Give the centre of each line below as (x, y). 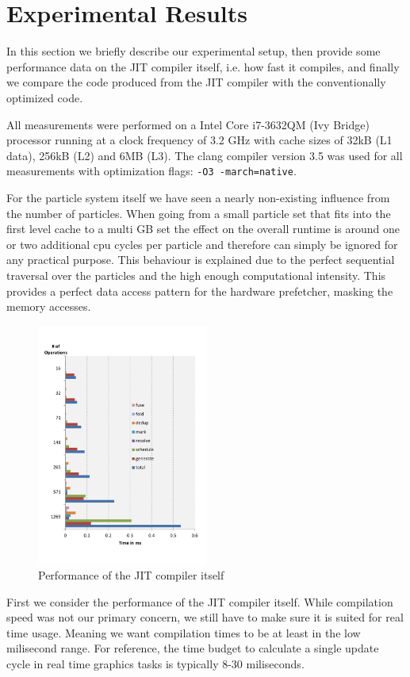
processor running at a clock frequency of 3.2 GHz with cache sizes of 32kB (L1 (199, 140)
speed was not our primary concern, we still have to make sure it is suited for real (205, 617)
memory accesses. (49, 306)
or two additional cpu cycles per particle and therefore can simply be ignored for (202, 244)
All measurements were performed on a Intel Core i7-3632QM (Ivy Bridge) (188, 124)
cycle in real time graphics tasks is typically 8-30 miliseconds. (155, 663)
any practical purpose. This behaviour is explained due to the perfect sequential (201, 260)
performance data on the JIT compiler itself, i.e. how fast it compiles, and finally (203, 66)
